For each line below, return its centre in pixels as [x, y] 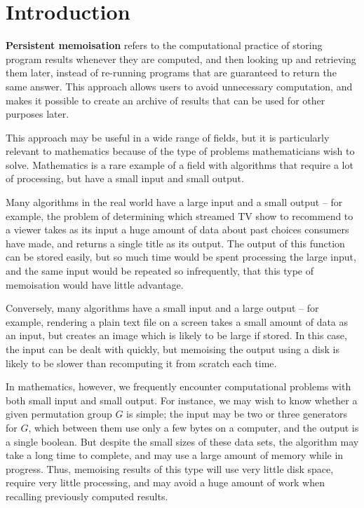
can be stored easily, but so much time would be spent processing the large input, [181, 257]
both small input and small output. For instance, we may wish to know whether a [182, 400]
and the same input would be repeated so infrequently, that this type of [160, 271]
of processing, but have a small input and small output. [125, 178]
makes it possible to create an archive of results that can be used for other [166, 100]
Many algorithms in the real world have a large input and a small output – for [174, 202]
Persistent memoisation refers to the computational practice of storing [164, 45]
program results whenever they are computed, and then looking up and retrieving [181, 59]
